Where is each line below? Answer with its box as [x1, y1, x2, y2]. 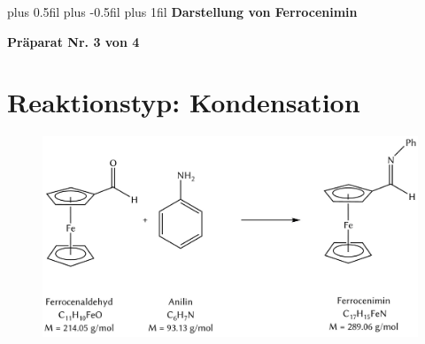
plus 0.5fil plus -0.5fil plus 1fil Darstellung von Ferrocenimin [7, 3, 358, 20]
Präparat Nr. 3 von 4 [7, 32, 140, 50]
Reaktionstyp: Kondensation [7, 84, 360, 120]
